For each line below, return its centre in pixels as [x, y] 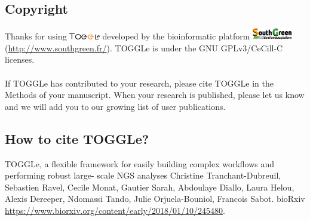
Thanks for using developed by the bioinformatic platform [128, 36]
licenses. [20, 59]
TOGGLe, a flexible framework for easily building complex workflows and [140, 163]
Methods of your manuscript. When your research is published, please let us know [155, 95]
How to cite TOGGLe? [77, 138]
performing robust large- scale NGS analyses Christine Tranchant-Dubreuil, [143, 175]
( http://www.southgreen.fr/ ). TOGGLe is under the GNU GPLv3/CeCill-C [144, 47]
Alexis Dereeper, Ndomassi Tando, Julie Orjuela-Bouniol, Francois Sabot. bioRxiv [155, 199]
